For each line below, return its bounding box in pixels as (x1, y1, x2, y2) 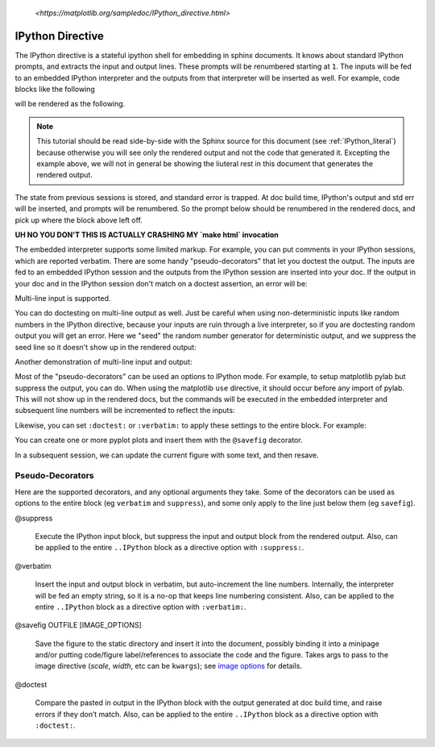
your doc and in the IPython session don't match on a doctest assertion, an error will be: (14, 278, 308, 288)
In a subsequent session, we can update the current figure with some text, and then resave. (14, 450, 319, 460)
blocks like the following (14, 85, 96, 94)
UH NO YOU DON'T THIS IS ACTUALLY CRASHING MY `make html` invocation (14, 230, 280, 240)
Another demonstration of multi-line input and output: (14, 357, 193, 366)
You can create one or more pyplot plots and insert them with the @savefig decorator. (14, 436, 303, 445)
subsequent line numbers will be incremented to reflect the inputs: (14, 406, 235, 415)
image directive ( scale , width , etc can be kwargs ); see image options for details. (35, 661, 302, 671)
